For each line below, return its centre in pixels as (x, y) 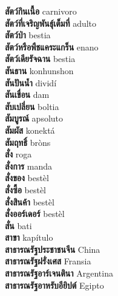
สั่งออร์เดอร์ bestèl (35, 214)
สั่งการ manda (29, 166)
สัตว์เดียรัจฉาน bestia (40, 59)
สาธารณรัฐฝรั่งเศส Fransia (48, 261)
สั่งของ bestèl (27, 178)
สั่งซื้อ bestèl (25, 189)
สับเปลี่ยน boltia (32, 106)
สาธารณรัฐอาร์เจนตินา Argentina (59, 273)
